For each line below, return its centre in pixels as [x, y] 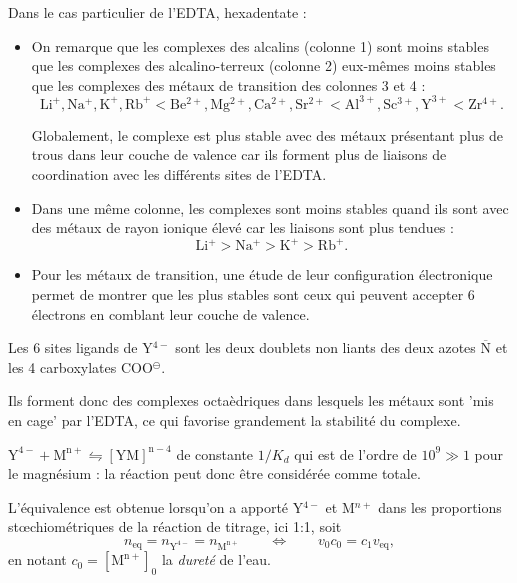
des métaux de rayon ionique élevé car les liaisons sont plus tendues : [242, 227]
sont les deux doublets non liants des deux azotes [325, 347]
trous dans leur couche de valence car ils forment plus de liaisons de [239, 154]
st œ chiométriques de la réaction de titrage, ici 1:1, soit [175, 526]
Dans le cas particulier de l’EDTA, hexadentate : [157, 12]
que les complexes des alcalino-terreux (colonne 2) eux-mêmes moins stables [263, 65]
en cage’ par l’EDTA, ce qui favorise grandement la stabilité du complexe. [234, 419]
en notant [37, 559]
